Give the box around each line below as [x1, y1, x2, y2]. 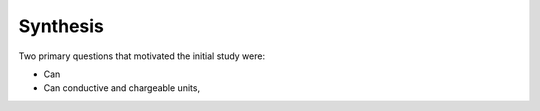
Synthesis [18, 15, 105, 37]
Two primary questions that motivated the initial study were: [18, 50, 265, 62]
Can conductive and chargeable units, [43, 82, 200, 94]
